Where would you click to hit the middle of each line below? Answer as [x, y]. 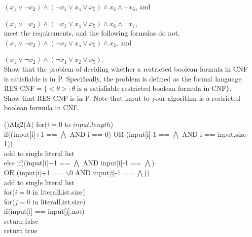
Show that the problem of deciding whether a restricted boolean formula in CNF [126, 68]
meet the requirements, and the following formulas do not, [92, 33]
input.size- [233, 134]
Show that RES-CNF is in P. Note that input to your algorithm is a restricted [122, 98]
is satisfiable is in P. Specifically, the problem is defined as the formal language [123, 78]
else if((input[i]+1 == [37, 163]
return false [21, 220]
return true [21, 230]
